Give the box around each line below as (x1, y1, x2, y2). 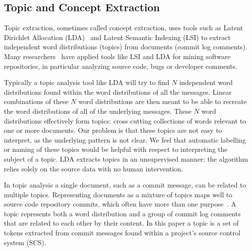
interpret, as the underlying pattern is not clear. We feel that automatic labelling (4, 134, 246, 145)
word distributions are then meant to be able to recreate (78, 96, 247, 106)
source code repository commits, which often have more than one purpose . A (4, 199, 236, 209)
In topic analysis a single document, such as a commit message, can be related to (4, 180, 246, 190)
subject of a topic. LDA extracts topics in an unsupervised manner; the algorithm (4, 153, 248, 164)
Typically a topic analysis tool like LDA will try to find (4, 77, 170, 87)
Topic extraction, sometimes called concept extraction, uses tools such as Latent (4, 22, 243, 33)
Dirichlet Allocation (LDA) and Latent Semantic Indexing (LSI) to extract (4, 32, 231, 42)
